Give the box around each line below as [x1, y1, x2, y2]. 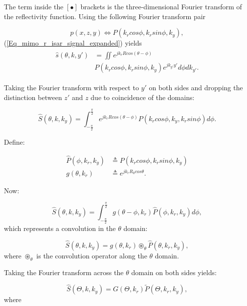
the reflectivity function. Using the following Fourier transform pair [4, 11, 206, 21]
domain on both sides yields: [131, 267, 217, 277]
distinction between [4, 92, 62, 102]
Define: [4, 136, 25, 147]
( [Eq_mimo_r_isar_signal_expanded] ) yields [4, 38, 142, 48]
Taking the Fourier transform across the [4, 267, 124, 277]
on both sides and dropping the [149, 82, 243, 93]
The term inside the [4, 1, 64, 11]
